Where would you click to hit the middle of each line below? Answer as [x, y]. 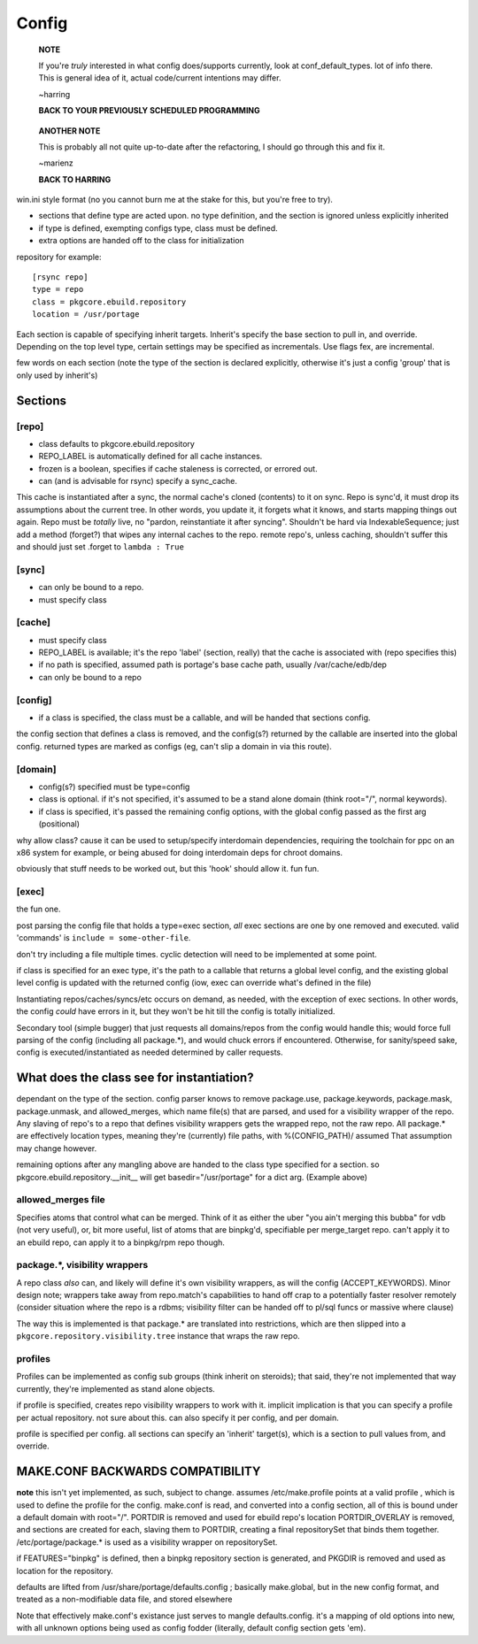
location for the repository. [65, 1571]
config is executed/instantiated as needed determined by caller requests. [150, 1052]
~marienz [56, 163]
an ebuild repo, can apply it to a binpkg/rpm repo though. [121, 1242]
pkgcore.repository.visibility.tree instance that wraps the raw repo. [158, 1336]
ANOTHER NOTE [69, 131]
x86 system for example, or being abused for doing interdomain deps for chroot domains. [180, 852]
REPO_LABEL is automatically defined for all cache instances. [150, 457]
